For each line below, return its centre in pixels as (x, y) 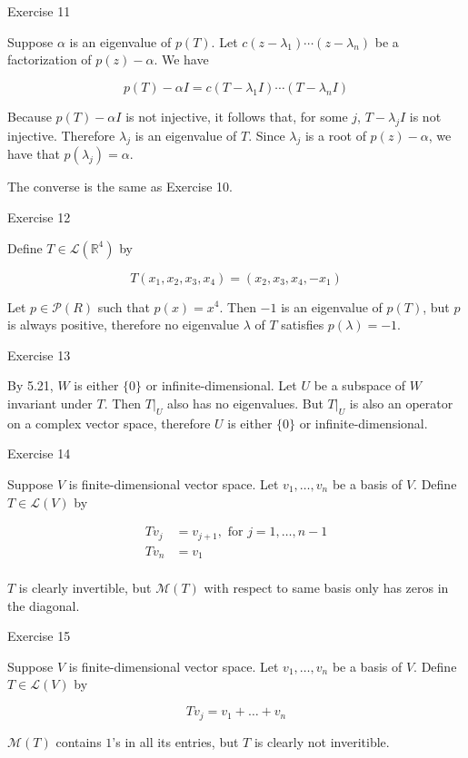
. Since (267, 135)
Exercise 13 (39, 354)
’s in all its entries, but (175, 741)
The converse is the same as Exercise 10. (120, 187)
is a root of (335, 135)
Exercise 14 (39, 453)
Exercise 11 (39, 11)
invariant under (50, 403)
